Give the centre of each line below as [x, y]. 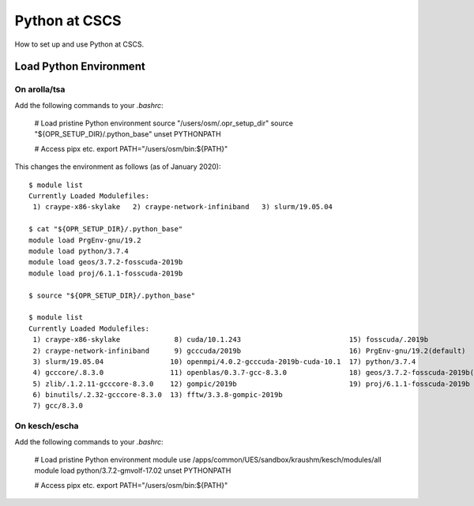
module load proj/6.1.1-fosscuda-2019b [106, 273]
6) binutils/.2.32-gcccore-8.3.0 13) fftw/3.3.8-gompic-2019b [158, 395]
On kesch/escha [47, 426]
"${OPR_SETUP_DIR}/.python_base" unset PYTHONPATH [128, 134]
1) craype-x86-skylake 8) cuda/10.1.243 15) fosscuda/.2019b [231, 340]
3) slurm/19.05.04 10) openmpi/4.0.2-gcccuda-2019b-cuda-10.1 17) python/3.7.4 [224, 362]
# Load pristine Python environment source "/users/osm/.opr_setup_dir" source [164, 123]
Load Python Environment [80, 67]
